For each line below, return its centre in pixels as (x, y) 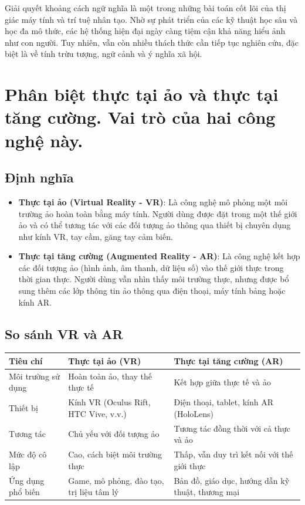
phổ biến (24, 492)
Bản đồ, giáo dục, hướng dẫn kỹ (232, 480)
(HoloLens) (194, 413)
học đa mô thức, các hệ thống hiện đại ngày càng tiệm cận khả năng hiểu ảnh (145, 31)
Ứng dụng (27, 480)
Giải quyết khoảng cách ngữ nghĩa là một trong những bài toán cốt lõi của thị (145, 8)
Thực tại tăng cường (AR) (228, 360)
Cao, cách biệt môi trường (115, 454)
